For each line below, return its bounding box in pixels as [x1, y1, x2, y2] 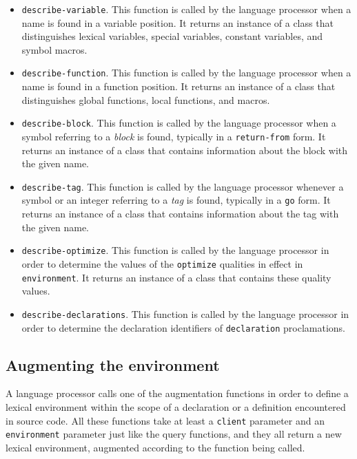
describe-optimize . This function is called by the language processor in [21, 243, 329, 257]
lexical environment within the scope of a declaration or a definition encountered [6, 399, 346, 414]
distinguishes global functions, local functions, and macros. [21, 92, 270, 107]
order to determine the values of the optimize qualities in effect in [21, 256, 303, 270]
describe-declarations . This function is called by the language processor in [21, 306, 349, 321]
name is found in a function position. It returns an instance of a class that [21, 79, 336, 94]
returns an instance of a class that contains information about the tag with [21, 206, 339, 221]
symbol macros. [21, 42, 88, 56]
